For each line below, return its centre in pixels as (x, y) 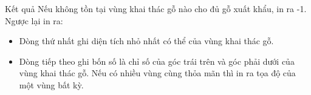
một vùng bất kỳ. (51, 84)
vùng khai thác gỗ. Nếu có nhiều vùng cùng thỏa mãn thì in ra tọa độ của (157, 73)
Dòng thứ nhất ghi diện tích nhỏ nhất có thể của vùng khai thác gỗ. (146, 41)
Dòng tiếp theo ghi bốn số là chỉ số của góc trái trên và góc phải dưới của (157, 61)
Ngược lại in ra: (34, 20)
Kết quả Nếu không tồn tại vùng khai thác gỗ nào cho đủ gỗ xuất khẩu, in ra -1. (156, 8)
